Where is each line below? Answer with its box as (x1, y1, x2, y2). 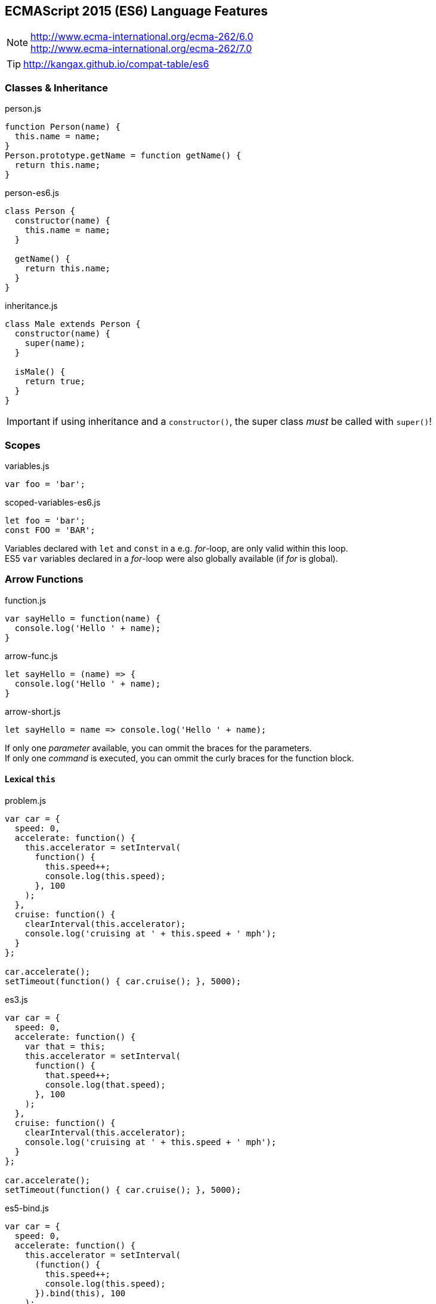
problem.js (5, 795, 47, 806)
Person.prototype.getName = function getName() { (5, 151, 242, 161)
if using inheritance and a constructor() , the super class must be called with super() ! (52, 415, 432, 428)
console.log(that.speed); (45, 1079, 166, 1089)
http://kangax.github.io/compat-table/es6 (23, 58, 209, 71)
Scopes (5, 439, 41, 451)
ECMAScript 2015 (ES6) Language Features (5, 4, 268, 19)
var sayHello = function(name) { (5, 613, 161, 623)
